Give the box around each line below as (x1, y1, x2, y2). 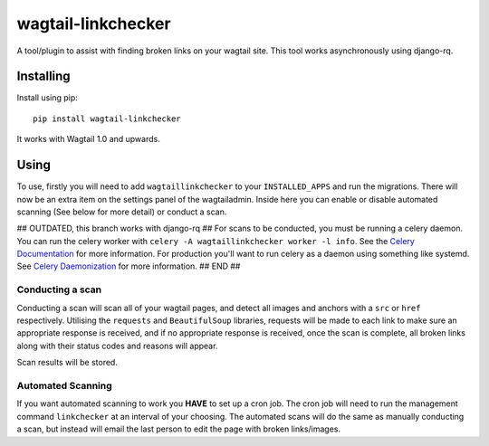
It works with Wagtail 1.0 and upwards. (16, 134, 160, 145)
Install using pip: (16, 92, 79, 103)
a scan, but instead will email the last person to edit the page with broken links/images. (16, 423, 341, 434)
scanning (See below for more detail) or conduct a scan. (16, 206, 227, 217)
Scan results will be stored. (16, 357, 118, 368)
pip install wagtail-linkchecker (33, 113, 181, 124)
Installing (16, 69, 72, 84)
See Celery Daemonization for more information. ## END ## (16, 261, 241, 271)
